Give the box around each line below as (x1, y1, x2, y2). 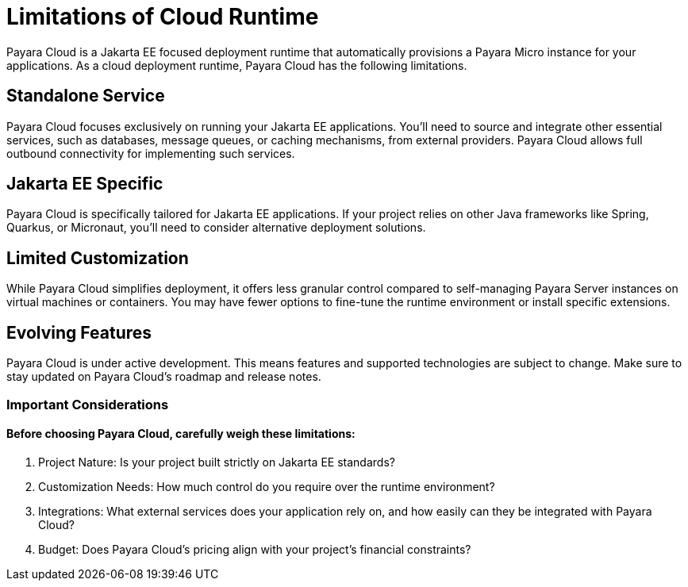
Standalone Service (6, 86, 165, 106)
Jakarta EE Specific (6, 174, 163, 194)
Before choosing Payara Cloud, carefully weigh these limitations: (6, 427, 356, 441)
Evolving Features (6, 322, 152, 343)
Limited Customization (6, 247, 189, 268)
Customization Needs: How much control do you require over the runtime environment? (38, 479, 495, 493)
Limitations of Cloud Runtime (6, 3, 319, 30)
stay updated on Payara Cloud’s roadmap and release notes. (6, 370, 321, 384)
